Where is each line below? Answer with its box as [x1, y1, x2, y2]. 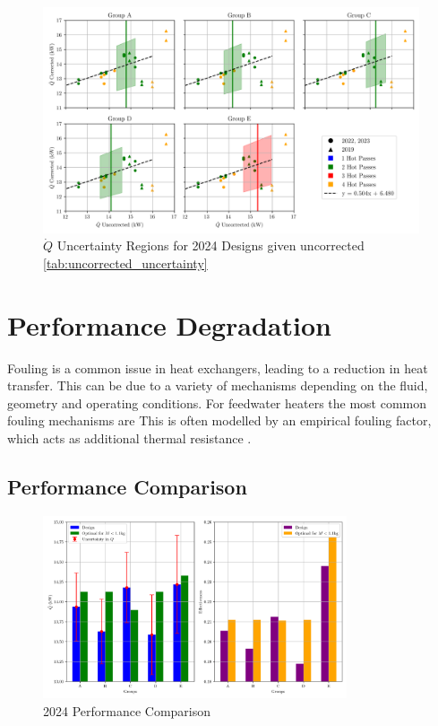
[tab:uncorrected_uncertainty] [43, 253, 208, 272]
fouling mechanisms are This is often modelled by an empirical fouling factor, [7, 411, 432, 430]
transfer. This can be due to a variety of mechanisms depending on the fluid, [7, 376, 428, 395]
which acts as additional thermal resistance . [7, 428, 252, 447]
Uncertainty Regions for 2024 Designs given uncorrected [56, 236, 365, 255]
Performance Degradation [7, 306, 331, 343]
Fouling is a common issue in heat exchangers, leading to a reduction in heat [7, 358, 428, 377]
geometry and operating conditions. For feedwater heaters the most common [7, 393, 427, 412]
